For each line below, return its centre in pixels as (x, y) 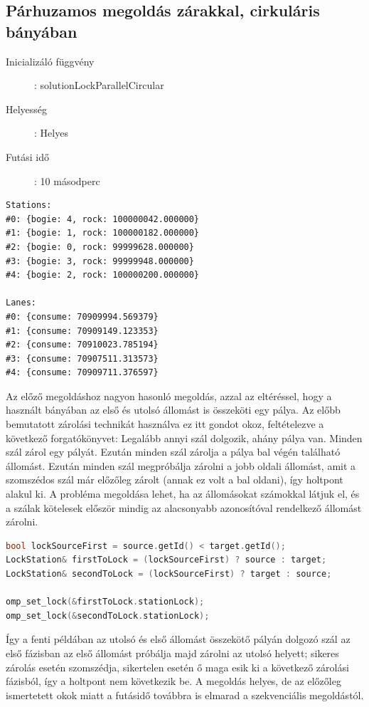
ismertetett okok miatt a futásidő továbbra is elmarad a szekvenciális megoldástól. (185, 695)
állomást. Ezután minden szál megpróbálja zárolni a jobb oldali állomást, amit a (181, 465)
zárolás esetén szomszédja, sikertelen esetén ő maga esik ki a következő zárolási (177, 667)
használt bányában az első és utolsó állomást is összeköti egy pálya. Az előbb (173, 410)
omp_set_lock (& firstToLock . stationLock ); (105, 602)
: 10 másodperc (67, 180)
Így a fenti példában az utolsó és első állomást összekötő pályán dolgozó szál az (178, 639)
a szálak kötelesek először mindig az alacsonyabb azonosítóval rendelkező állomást (184, 507)
